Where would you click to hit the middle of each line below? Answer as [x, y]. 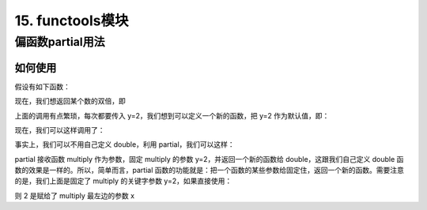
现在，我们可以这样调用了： [60, 129]
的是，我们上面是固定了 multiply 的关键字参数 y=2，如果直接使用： [123, 181]
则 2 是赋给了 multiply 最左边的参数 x [74, 195]
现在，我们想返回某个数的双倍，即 [70, 101]
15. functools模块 [72, 21]
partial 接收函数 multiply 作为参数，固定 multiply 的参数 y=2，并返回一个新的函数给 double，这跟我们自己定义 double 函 [209, 159]
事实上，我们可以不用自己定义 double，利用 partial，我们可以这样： [125, 144]
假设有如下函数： [42, 86]
